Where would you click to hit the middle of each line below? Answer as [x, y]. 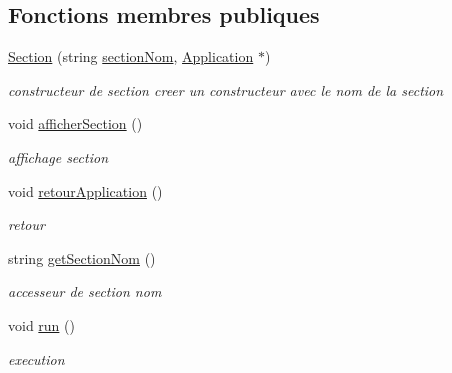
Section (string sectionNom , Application [131, 56]
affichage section [58, 156]
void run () [41, 324]
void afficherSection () [75, 123]
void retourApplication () [85, 190]
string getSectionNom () [82, 257]
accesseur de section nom [85, 291]
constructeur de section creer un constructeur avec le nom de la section [226, 89]
